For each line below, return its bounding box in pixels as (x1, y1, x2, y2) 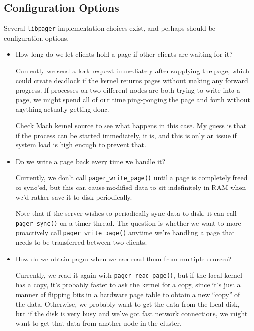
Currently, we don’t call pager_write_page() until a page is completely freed (15, 172, 248, 183)
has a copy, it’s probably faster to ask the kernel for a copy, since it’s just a (15, 279, 241, 289)
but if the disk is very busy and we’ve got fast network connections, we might (15, 308, 248, 318)
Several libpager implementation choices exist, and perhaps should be (4, 23, 215, 33)
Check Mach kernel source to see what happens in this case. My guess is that (15, 120, 247, 131)
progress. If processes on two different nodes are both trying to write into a (15, 85, 240, 95)
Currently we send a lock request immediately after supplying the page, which (15, 66, 250, 76)
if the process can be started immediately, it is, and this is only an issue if (15, 130, 237, 140)
